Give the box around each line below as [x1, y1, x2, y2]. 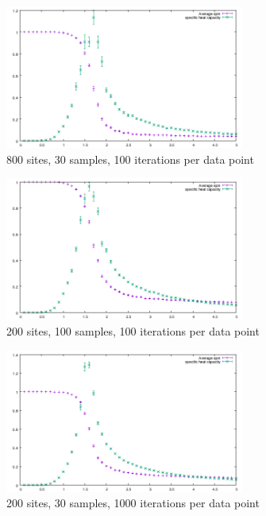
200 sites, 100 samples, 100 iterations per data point [6, 322, 260, 339]
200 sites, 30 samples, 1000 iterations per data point [6, 495, 260, 511]
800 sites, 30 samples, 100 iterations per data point [6, 150, 254, 167]
